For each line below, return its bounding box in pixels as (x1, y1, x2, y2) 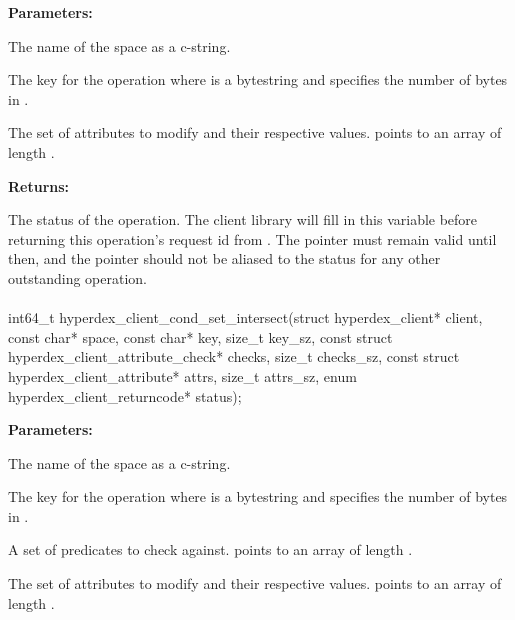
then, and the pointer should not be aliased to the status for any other (8, 248, 441, 269)
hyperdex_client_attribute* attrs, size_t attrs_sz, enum (8, 365, 357, 386)
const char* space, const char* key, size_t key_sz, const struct (8, 326, 393, 347)
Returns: (8, 175, 70, 196)
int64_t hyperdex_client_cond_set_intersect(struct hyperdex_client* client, (8, 307, 483, 328)
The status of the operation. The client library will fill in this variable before (8, 209, 478, 230)
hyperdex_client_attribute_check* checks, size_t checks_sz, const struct (8, 346, 460, 367)
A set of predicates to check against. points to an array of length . (8, 539, 413, 560)
